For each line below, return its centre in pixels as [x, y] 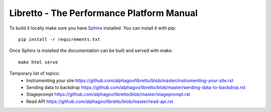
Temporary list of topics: [35, 73]
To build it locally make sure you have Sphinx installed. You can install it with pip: [93, 28]
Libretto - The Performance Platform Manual [104, 13]
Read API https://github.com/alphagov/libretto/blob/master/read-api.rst [100, 101]
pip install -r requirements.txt [59, 39]
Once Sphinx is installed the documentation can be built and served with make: [91, 50]
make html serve [38, 62]
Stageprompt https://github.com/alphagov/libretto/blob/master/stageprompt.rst [108, 94]
